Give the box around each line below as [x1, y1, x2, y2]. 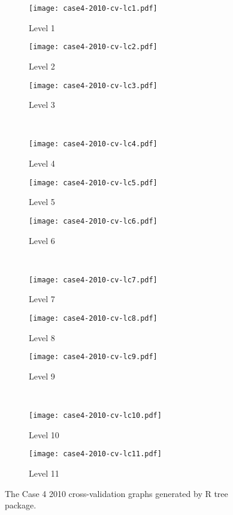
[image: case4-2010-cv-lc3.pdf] [29, 81, 158, 90]
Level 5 [29, 195, 55, 208]
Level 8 [29, 331, 55, 344]
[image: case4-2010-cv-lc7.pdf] [29, 275, 158, 284]
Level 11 [29, 466, 59, 479]
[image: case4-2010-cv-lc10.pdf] [29, 411, 162, 420]
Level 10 [29, 428, 59, 441]
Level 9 [29, 369, 55, 382]
